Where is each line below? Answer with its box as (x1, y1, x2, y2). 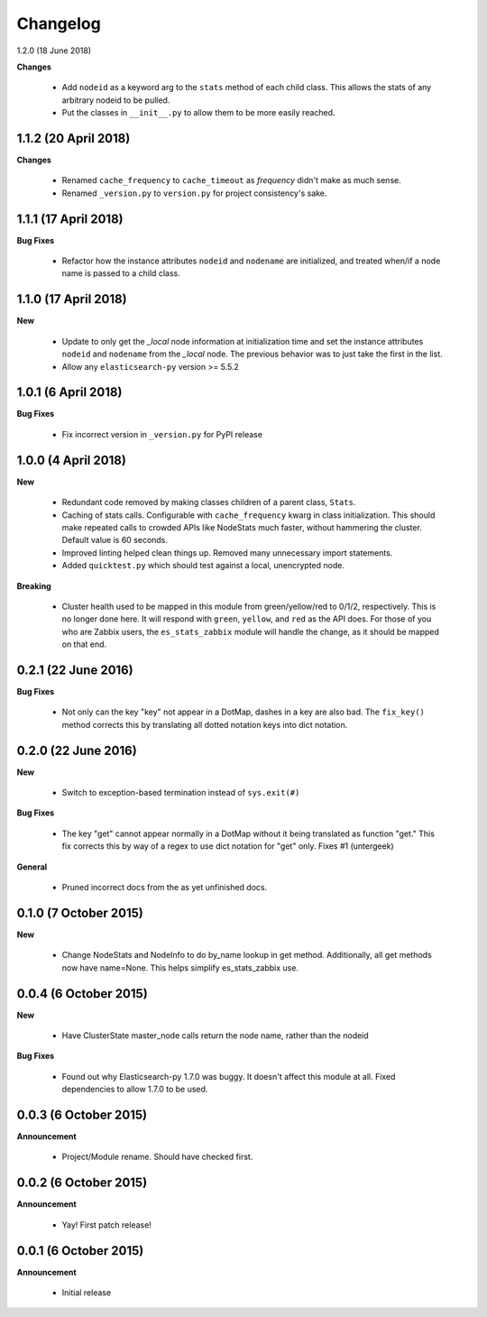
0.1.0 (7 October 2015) (16, 905, 143, 920)
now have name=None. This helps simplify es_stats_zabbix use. (61, 962, 299, 973)
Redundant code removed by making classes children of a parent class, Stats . (61, 497, 356, 508)
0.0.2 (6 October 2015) (16, 1175, 148, 1191)
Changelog (16, 14, 101, 33)
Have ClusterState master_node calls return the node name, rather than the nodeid (61, 1029, 369, 1041)
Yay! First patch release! (61, 1219, 152, 1230)
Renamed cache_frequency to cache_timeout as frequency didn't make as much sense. (61, 175, 401, 186)
